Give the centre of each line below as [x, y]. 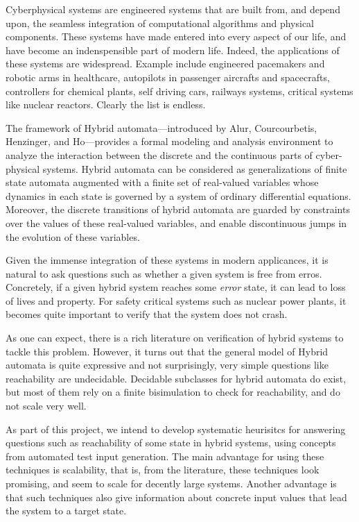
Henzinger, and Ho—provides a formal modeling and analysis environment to [169, 141]
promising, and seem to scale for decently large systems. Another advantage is [171, 483]
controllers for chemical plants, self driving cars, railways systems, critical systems [179, 91]
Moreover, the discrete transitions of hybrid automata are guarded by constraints [178, 209]
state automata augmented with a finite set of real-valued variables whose [162, 182]
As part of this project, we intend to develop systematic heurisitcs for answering [176, 429]
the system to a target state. [66, 511]
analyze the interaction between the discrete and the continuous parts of [159, 154]
